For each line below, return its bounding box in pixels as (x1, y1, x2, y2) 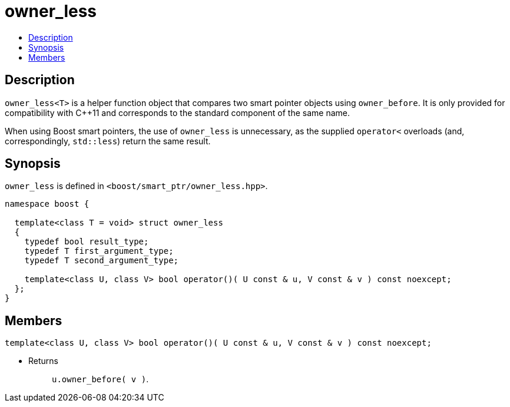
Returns (28, 356, 58, 366)
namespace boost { (5, 199, 90, 209)
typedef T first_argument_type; (24, 246, 174, 256)
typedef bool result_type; (24, 237, 149, 247)
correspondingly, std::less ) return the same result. (5, 135, 211, 146)
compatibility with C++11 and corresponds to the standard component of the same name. (5, 107, 350, 118)
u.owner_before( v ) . (52, 374, 149, 385)
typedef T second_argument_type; (24, 256, 179, 266)
